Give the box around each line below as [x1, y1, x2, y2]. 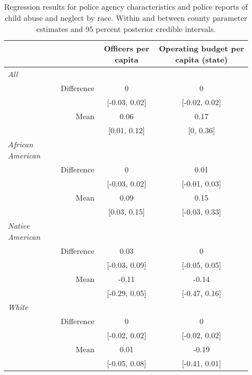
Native [8, 220, 30, 231]
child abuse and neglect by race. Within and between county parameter [5, 12, 247, 23]
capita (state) [175, 54, 228, 65]
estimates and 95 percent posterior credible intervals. [36, 23, 216, 34]
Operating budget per [158, 43, 244, 54]
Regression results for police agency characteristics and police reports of [4, 1, 248, 12]
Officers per [104, 43, 149, 54]
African [8, 139, 33, 150]
